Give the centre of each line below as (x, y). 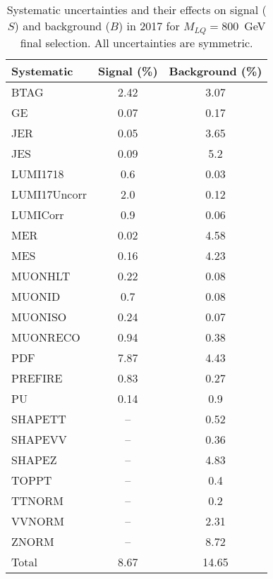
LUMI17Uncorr (49, 194)
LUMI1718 (38, 173)
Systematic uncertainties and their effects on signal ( (136, 10)
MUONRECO (46, 337)
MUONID (36, 296)
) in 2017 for (149, 26)
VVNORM (38, 521)
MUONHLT (41, 275)
